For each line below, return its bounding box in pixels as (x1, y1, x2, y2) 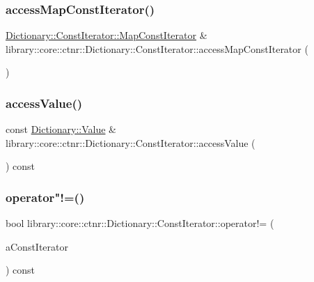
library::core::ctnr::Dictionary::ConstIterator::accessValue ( (6, 135, 256, 150)
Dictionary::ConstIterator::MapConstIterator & (6, 28, 207, 42)
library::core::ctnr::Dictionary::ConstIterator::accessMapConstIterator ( (6, 41, 308, 56)
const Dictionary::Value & (6, 122, 117, 136)
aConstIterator (6, 239, 68, 253)
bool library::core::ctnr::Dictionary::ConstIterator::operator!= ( (6, 216, 274, 230)
